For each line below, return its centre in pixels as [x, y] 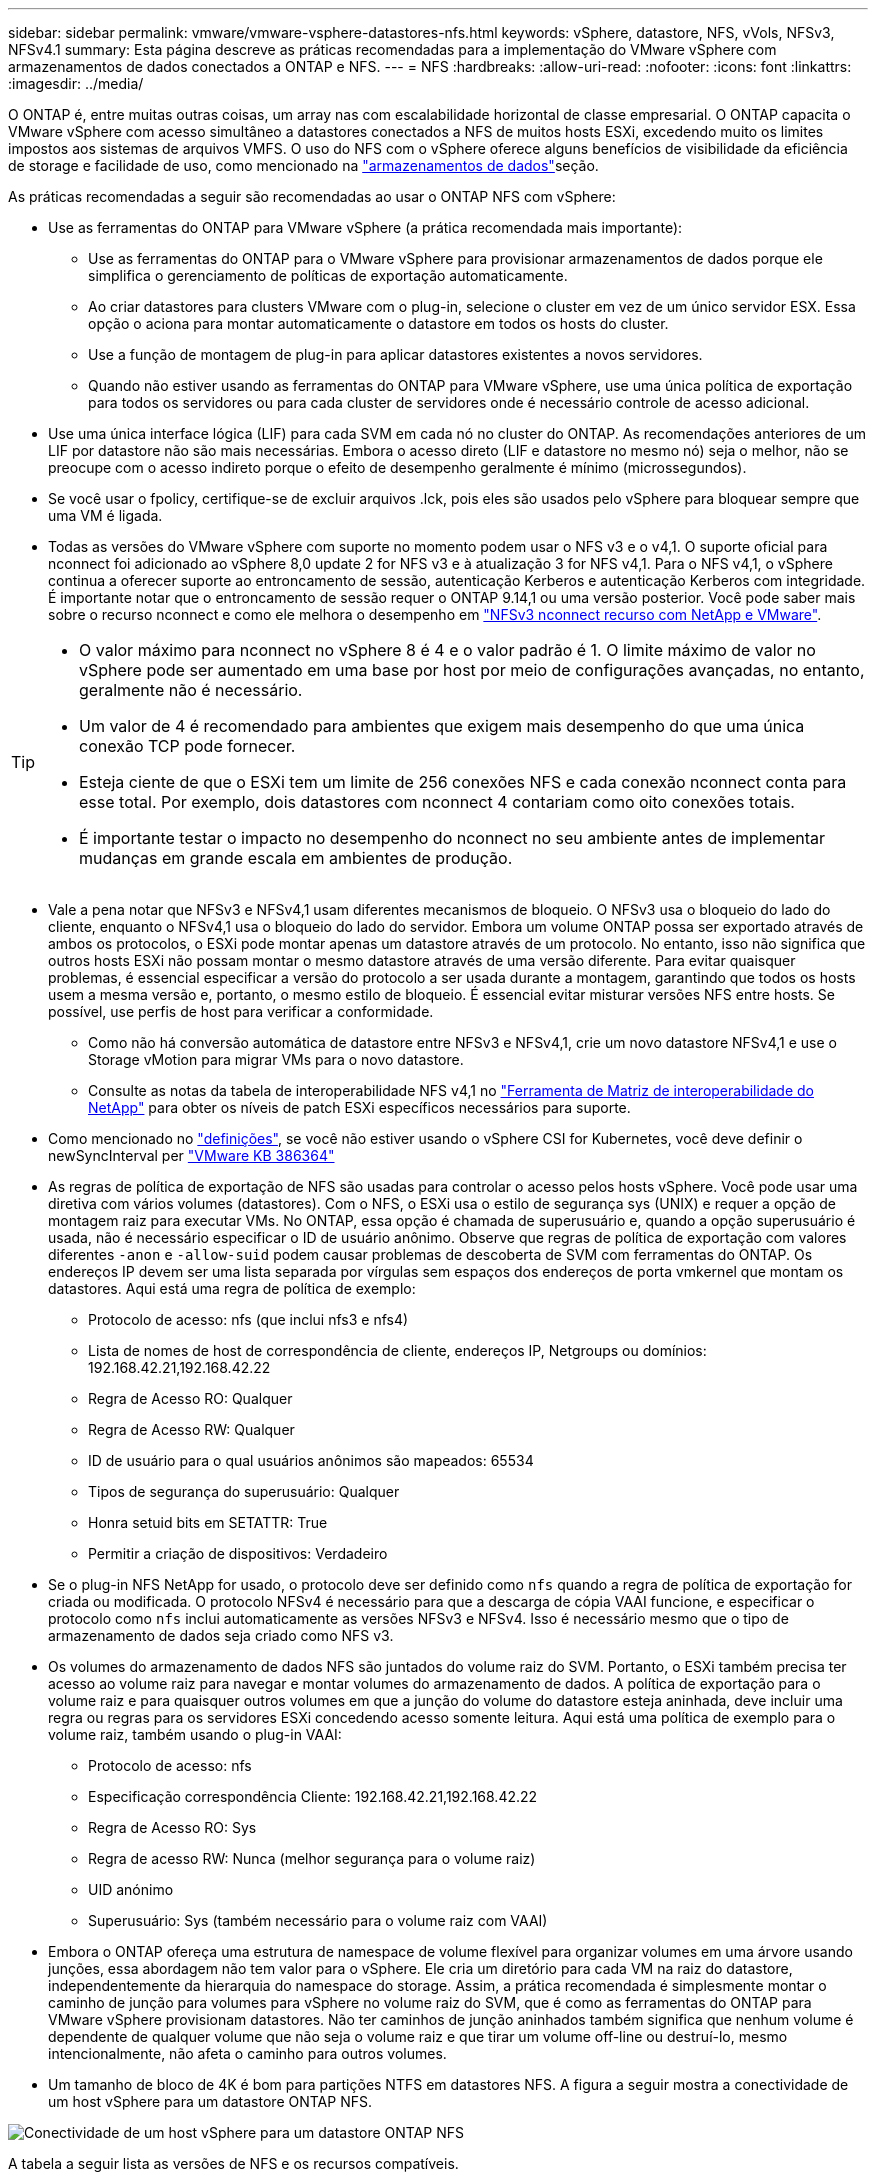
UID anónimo [131, 1889]
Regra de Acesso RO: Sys [172, 1827]
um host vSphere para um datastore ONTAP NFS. [210, 2101]
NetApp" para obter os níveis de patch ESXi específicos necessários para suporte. [359, 1107]
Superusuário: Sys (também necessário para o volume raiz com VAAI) [318, 1920]
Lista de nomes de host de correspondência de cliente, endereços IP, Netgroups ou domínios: [397, 1350]
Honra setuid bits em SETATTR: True [208, 1522]
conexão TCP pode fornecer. [187, 746]
